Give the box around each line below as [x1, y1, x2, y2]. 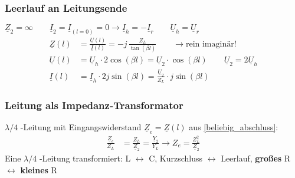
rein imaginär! [185, 39, 237, 48]
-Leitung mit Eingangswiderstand [20, 121, 142, 133]
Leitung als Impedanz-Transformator [5, 98, 183, 113]
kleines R [20, 163, 57, 176]
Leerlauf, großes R [221, 151, 291, 164]
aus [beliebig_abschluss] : [189, 121, 278, 133]
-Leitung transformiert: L [39, 151, 131, 164]
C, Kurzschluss [149, 151, 203, 164]
